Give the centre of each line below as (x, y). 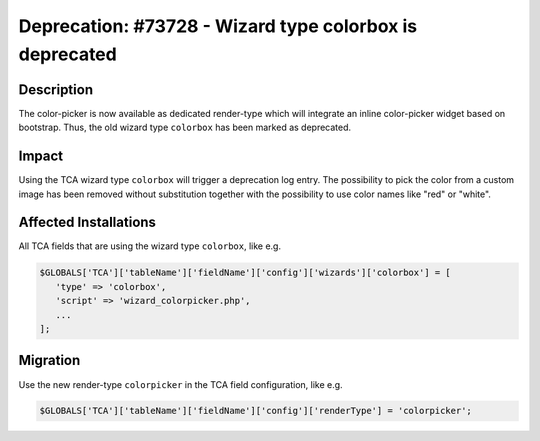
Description (56, 89)
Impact (41, 156)
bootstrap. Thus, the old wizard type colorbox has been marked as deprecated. (185, 127)
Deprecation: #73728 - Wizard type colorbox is (218, 26)
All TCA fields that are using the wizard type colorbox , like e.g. (150, 246)
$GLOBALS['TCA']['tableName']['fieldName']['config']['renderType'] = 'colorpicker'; (255, 411)
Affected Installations (87, 222)
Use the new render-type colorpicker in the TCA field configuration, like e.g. (181, 384)
